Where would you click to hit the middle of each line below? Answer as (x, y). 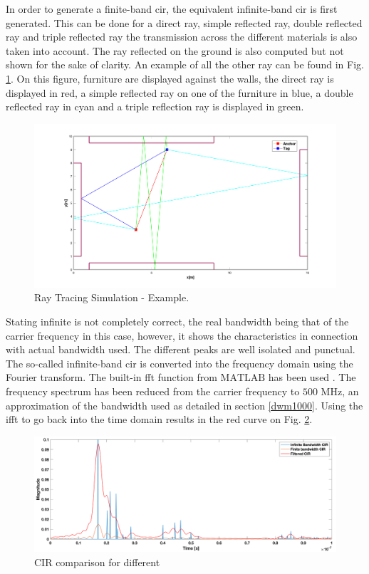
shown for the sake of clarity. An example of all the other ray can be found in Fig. (185, 64)
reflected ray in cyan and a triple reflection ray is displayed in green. (155, 106)
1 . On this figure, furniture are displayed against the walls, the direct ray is (170, 78)
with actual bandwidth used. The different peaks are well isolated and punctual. (181, 349)
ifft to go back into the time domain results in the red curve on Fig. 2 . (159, 419)
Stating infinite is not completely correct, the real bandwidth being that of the (177, 321)
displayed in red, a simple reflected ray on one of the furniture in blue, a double (180, 92)
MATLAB (243, 379)
